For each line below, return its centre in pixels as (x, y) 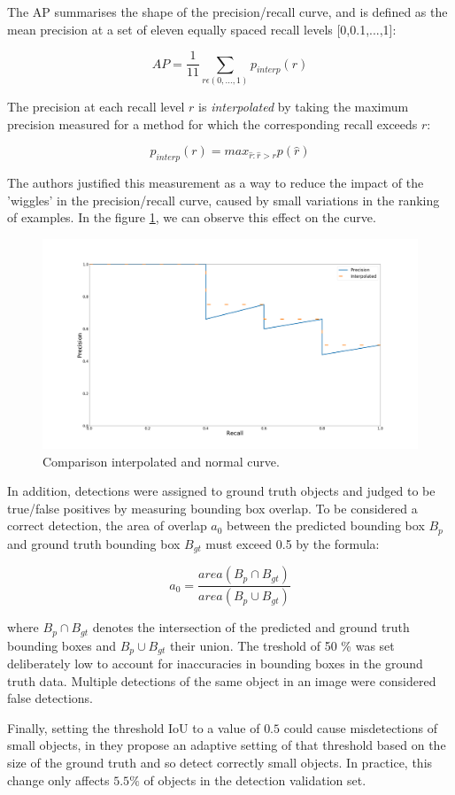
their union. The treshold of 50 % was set (282, 645)
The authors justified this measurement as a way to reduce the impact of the (216, 182)
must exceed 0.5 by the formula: (293, 543)
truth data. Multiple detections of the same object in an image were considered (222, 680)
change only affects (58, 780)
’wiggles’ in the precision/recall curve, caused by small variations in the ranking (224, 200)
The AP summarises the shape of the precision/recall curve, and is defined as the (227, 12)
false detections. (50, 698)
